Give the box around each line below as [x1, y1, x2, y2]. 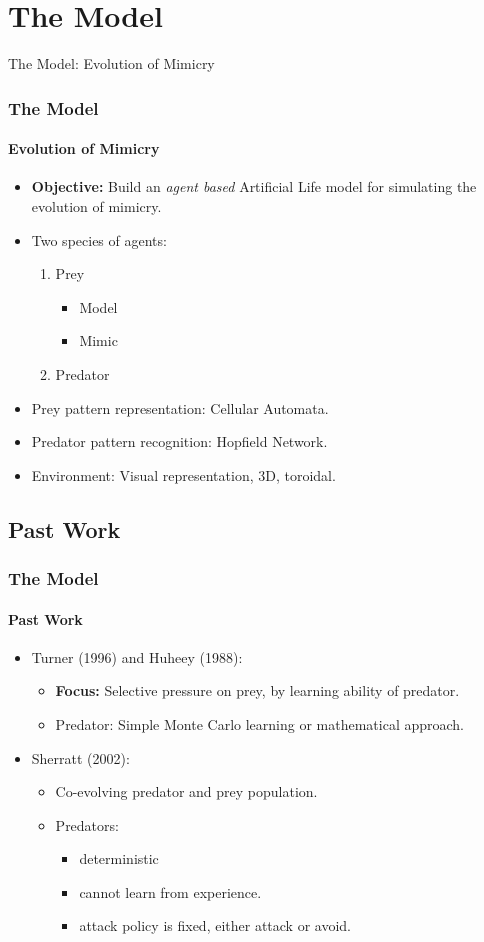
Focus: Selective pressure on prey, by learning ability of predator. [55, 680, 460, 701]
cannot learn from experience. [79, 881, 262, 902]
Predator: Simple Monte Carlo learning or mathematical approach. [55, 713, 465, 734]
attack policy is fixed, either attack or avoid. [79, 915, 351, 936]
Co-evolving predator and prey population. [55, 781, 318, 802]
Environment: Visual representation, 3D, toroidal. [31, 464, 336, 485]
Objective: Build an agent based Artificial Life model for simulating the [31, 176, 477, 197]
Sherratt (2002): [31, 747, 130, 768]
